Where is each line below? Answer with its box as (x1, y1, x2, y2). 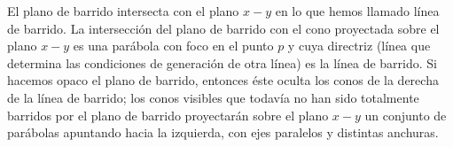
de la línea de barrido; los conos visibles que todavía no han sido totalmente (7, 88, 419, 106)
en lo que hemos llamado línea (275, 2, 440, 19)
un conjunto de (364, 105, 447, 124)
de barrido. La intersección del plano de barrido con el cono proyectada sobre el (7, 19, 440, 37)
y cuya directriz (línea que (287, 36, 431, 55)
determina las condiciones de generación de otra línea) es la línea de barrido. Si (7, 53, 437, 72)
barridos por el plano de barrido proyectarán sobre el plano (7, 105, 329, 124)
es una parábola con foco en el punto (73, 36, 274, 55)
